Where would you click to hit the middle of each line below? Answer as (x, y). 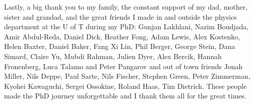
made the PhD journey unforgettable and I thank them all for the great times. (125, 96)
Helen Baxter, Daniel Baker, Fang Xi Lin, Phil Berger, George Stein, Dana (120, 46)
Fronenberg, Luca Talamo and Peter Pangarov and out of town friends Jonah (123, 66)
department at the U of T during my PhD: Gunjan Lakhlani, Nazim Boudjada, (126, 27)
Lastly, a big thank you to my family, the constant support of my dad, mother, (126, 7)
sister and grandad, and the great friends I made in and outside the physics (120, 16)
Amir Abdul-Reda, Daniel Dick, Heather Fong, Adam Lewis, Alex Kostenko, (122, 36)
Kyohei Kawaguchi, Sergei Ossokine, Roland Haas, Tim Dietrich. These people (125, 86)
